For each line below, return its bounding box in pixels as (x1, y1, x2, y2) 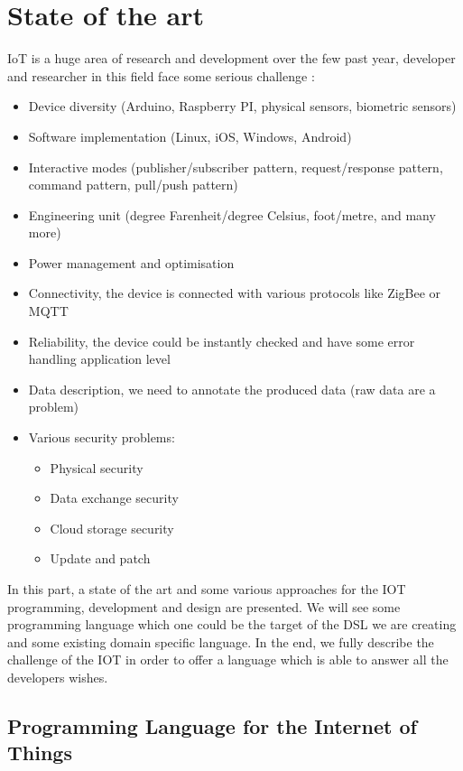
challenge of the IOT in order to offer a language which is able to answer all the (7, 650, 449, 669)
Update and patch (50, 549, 151, 568)
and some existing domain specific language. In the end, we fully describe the (7, 632, 434, 651)
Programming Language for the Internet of (7, 711, 417, 739)
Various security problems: (28, 428, 175, 447)
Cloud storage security (50, 518, 174, 537)
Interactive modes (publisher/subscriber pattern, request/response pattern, (28, 157, 443, 176)
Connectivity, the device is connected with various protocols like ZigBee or (28, 283, 441, 302)
